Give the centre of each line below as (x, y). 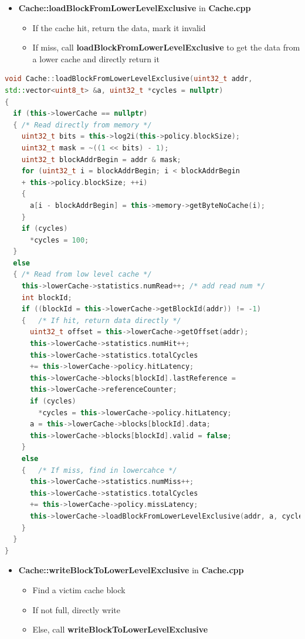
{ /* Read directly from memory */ (82, 125)
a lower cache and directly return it (96, 58)
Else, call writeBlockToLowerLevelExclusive (120, 629)
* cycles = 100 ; (59, 240)
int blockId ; (47, 297)
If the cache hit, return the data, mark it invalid (119, 27)
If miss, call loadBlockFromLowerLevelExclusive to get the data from (166, 47)
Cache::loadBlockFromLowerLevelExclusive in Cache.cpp (135, 8)
